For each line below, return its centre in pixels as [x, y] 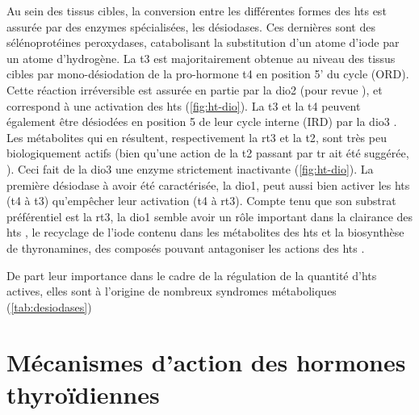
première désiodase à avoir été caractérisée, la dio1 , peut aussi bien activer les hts [208, 184]
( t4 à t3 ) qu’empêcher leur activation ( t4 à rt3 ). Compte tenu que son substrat [201, 201]
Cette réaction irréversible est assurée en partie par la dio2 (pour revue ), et [195, 89]
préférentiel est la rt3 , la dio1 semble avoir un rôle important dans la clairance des [210, 216]
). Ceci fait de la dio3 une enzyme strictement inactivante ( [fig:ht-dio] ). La [190, 168]
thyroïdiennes [83, 394]
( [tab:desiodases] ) [49, 306]
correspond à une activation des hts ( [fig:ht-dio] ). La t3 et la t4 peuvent [184, 105]
